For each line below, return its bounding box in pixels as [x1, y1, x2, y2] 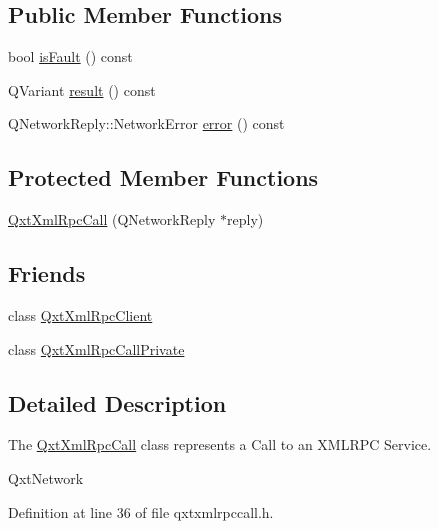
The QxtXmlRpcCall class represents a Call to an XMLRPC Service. [8, 434, 432, 455]
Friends [8, 258, 86, 289]
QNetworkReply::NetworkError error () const [8, 113, 285, 134]
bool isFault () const [8, 46, 133, 67]
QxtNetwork [8, 467, 84, 488]
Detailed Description [8, 387, 227, 418]
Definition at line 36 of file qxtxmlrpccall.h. [8, 501, 274, 522]
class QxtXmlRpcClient [8, 304, 153, 325]
